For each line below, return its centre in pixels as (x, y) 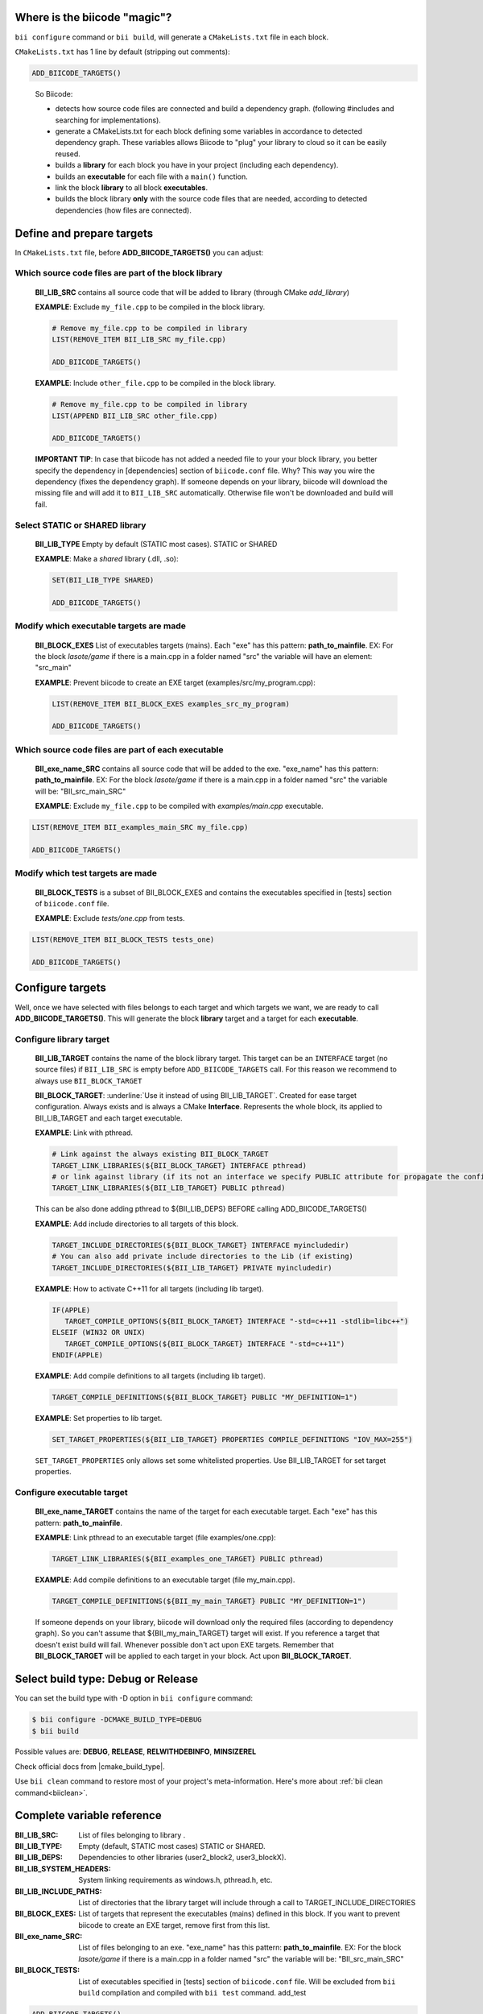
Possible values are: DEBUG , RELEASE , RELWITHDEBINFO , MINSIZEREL (136, 1751)
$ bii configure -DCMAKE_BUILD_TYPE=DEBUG (117, 1720)
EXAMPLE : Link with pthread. (84, 1133)
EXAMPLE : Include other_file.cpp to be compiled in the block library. (156, 383)
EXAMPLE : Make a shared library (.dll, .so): (107, 559)
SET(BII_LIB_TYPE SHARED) (103, 580)
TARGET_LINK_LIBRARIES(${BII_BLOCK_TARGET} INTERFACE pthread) (180, 1165)
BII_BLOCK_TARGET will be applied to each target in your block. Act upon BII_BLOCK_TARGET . (193, 1656)
